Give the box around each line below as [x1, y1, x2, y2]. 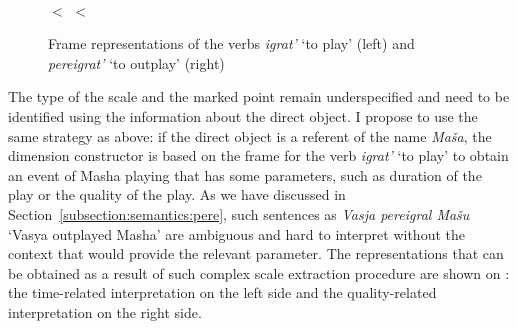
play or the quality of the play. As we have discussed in [8, 184, 346, 205]
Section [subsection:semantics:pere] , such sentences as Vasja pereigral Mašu [8, 203, 470, 224]
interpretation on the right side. [8, 301, 202, 322]
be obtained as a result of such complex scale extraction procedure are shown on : [8, 262, 510, 283]
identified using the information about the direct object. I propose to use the [8, 105, 478, 126]
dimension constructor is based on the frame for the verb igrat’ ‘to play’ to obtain [8, 145, 509, 166]
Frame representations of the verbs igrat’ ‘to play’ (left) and [48, 33, 415, 54]
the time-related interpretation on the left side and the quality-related [8, 282, 437, 303]
